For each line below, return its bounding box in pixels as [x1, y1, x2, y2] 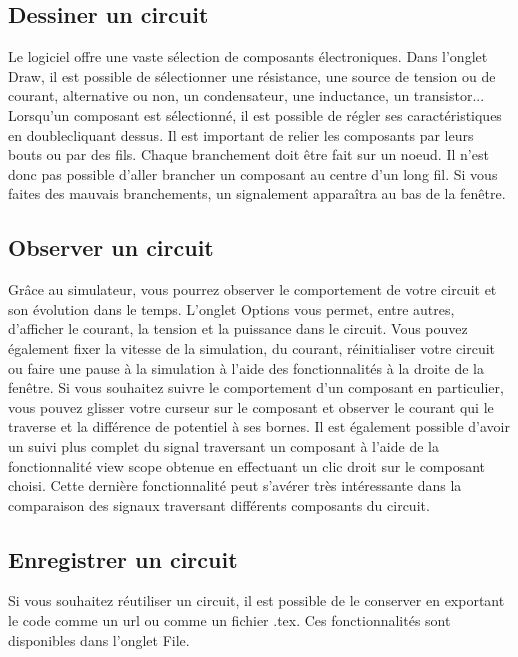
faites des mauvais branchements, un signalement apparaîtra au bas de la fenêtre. [8, 183, 506, 204]
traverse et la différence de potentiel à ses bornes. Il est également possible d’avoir [8, 416, 510, 437]
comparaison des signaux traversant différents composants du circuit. [8, 494, 430, 515]
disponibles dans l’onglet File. [8, 629, 190, 650]
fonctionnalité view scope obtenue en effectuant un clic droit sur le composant [8, 455, 486, 476]
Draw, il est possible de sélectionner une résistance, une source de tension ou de [8, 65, 496, 86]
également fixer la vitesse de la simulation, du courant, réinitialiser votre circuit [8, 337, 496, 358]
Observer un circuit [8, 232, 214, 263]
